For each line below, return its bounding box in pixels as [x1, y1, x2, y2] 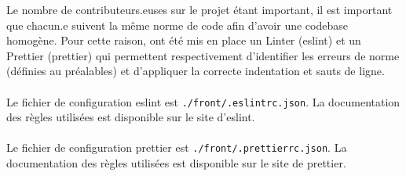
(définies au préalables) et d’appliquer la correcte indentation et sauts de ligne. [6, 63, 385, 79]
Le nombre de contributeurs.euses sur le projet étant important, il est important [6, 2, 393, 17]
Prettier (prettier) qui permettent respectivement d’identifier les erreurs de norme [6, 47, 400, 63]
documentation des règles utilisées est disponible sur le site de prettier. [6, 155, 346, 171]
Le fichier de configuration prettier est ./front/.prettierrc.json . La [6, 139, 347, 156]
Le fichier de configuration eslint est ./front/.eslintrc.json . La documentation [6, 93, 401, 110]
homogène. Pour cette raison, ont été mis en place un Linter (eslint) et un [6, 32, 361, 48]
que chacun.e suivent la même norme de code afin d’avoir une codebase [6, 16, 348, 33]
